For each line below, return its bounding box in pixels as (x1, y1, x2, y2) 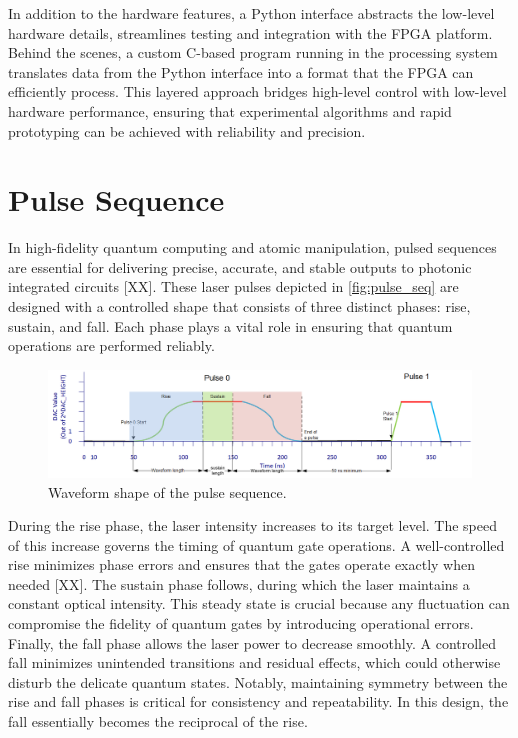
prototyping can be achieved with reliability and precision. (8, 120, 366, 141)
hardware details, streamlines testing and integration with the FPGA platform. (8, 22, 493, 43)
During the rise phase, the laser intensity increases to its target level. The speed (8, 515, 498, 536)
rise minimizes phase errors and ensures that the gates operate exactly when (8, 554, 475, 575)
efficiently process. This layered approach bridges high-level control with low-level (8, 81, 507, 102)
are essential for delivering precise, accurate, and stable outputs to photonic (8, 256, 472, 277)
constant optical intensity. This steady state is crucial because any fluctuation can (8, 593, 510, 614)
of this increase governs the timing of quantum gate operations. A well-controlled (8, 534, 505, 555)
